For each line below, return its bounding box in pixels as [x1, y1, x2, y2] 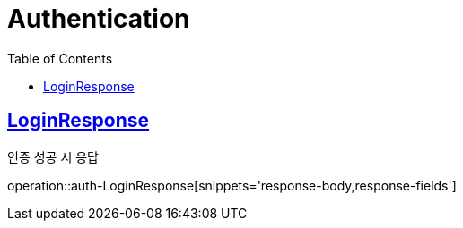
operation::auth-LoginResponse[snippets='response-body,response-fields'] [7, 177, 457, 193]
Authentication [7, 4, 190, 34]
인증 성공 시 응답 [7, 148, 99, 165]
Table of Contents [7, 50, 113, 66]
